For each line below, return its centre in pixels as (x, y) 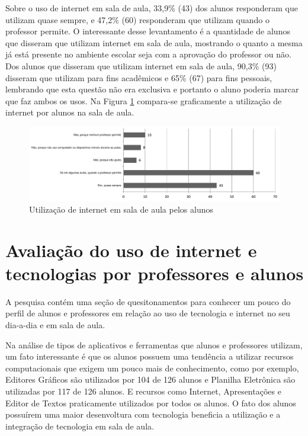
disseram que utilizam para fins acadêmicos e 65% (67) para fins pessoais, (139, 77)
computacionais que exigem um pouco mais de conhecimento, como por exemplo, (152, 368)
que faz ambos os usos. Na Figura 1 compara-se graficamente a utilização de (144, 100)
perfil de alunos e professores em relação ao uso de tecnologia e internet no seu (148, 313)
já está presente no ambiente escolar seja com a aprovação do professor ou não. (148, 54)
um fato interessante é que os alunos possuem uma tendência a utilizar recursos (150, 356)
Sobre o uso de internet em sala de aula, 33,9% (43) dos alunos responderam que (152, 8)
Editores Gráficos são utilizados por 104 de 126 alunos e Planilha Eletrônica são (150, 379)
